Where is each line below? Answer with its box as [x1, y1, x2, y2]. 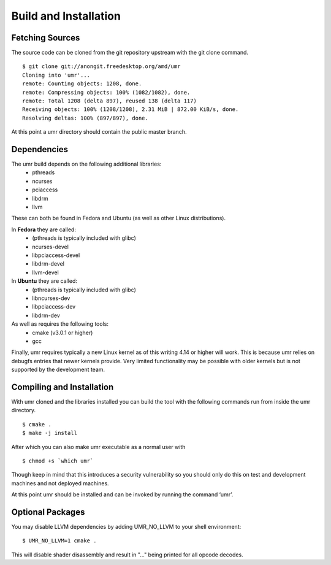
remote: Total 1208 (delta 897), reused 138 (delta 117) [22, 98, 197, 104]
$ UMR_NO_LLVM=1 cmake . [22, 537, 97, 544]
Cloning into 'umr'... [22, 71, 91, 79]
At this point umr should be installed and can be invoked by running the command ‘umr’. [11, 491, 234, 498]
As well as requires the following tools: [11, 320, 108, 328]
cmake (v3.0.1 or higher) [32, 329, 93, 336]
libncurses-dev [32, 294, 70, 302]
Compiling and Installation [11, 382, 114, 392]
